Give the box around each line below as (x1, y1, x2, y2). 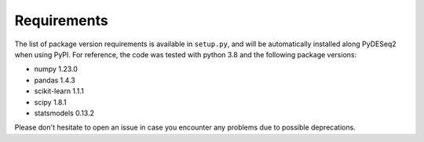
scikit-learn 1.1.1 (34, 86, 84, 96)
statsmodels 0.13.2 (34, 108, 94, 118)
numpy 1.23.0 (34, 64, 79, 74)
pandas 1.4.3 (34, 75, 76, 85)
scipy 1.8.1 (34, 97, 67, 107)
